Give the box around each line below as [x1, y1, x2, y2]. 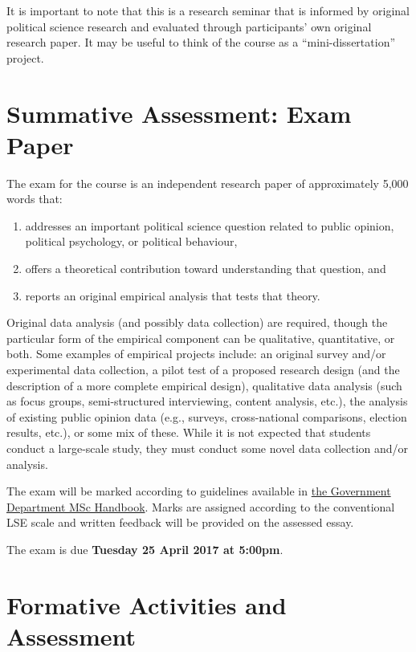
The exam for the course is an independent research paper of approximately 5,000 [6, 174, 409, 191]
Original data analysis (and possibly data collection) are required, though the [6, 314, 388, 331]
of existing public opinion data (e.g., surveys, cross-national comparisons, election [6, 408, 407, 425]
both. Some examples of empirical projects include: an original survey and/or [6, 345, 386, 362]
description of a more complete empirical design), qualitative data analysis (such [6, 377, 402, 393]
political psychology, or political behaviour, [25, 233, 238, 250]
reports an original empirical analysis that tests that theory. [25, 287, 320, 304]
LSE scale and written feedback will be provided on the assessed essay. [6, 514, 354, 531]
